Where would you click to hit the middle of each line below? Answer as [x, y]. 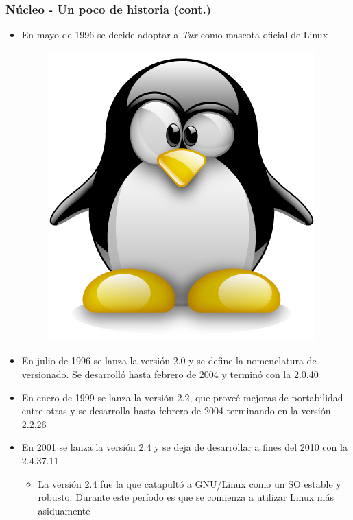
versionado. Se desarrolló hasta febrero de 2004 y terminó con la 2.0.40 [170, 374]
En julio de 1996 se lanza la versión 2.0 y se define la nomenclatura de [169, 361]
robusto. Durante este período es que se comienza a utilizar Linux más [186, 497]
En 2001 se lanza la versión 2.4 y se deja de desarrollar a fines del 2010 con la [184, 447]
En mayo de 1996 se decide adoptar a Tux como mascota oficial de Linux [175, 35]
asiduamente [64, 510]
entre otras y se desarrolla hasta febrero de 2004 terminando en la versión [176, 411]
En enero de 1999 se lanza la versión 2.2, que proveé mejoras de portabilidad [182, 397]
